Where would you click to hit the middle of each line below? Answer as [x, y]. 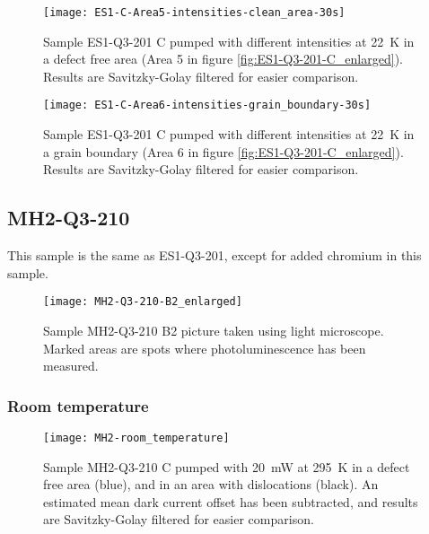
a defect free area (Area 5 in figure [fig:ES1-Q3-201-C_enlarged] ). [223, 59]
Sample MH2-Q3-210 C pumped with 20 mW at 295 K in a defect [227, 466]
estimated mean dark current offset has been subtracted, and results [231, 501]
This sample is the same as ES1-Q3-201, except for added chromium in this [214, 255]
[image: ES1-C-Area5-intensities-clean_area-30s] [194, 13]
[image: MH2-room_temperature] [136, 438]
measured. [71, 366]
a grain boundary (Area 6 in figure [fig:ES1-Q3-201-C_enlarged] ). [223, 151]
